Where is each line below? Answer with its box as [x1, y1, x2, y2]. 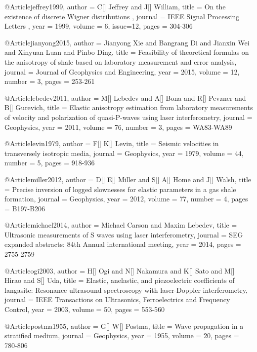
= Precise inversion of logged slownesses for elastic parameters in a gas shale [4, 184, 236, 194]
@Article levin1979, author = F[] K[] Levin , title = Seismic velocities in [4, 138, 219, 149]
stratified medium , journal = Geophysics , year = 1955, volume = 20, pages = [4, 330, 239, 341]
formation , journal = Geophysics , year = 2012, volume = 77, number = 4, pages [4, 194, 248, 204]
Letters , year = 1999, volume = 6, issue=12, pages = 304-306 [4, 21, 193, 31]
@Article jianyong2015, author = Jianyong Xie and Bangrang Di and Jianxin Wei [4, 37, 250, 47]
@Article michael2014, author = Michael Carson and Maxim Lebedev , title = [4, 220, 237, 230]
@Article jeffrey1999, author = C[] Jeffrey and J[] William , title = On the [4, 1, 226, 11]
